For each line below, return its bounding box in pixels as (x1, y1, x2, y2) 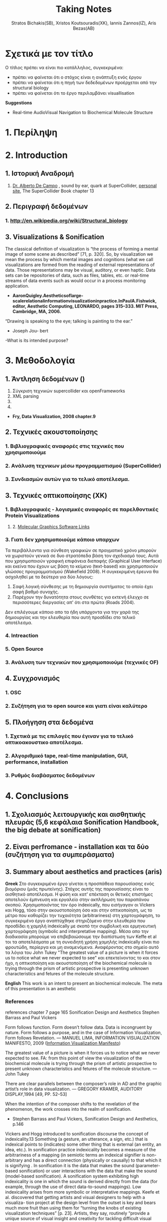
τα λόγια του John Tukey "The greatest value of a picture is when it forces (5, 949, 159, 955)
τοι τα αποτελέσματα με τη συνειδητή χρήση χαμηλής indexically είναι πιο (5, 939, 160, 945)
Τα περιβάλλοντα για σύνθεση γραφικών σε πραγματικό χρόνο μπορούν (5, 547, 157, 554)
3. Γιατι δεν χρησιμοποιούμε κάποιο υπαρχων (5, 536, 120, 543)
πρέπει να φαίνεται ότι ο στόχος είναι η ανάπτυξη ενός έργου (12, 74, 142, 80)
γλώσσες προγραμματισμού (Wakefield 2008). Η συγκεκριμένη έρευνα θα (5, 569, 159, 575)
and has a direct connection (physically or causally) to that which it (24, 1157, 162, 1163)
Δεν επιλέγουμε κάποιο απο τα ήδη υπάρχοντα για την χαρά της (5, 609, 140, 615)
